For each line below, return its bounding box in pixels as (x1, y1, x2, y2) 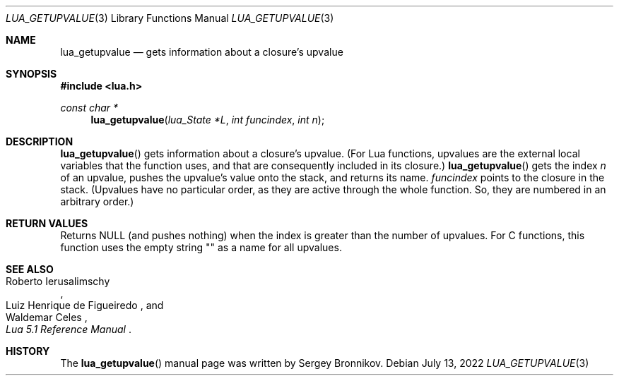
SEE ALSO (6, 263, 54, 275)
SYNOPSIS (6, 68, 57, 80)
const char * (60, 102, 119, 114)
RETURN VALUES (6, 217, 88, 229)
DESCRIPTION (6, 135, 73, 147)
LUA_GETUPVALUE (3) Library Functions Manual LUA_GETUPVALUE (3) (6, 12, 334, 24)
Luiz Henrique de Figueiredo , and (6, 299, 164, 311)
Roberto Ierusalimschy (6, 275, 110, 287)
